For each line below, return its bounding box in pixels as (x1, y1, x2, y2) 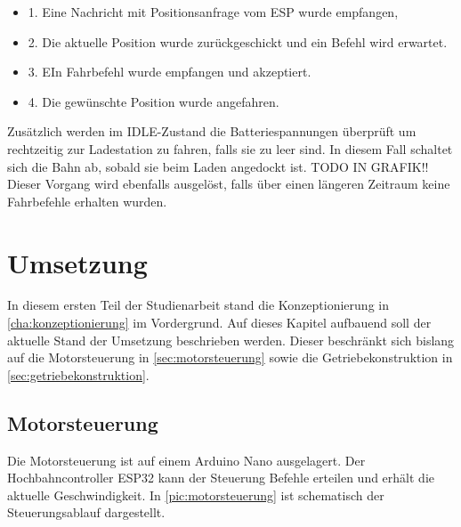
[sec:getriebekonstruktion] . (7, 365, 150, 384)
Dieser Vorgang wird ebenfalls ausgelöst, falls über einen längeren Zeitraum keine (7, 174, 450, 193)
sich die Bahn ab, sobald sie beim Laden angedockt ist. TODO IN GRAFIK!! (7, 157, 429, 175)
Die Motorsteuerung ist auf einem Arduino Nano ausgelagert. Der (7, 450, 366, 469)
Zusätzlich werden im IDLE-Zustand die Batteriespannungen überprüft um (7, 122, 417, 141)
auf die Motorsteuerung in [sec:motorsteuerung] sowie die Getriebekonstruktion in (7, 348, 453, 367)
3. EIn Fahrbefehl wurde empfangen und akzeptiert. (28, 62, 311, 81)
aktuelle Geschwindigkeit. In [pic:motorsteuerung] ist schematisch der (7, 485, 384, 504)
